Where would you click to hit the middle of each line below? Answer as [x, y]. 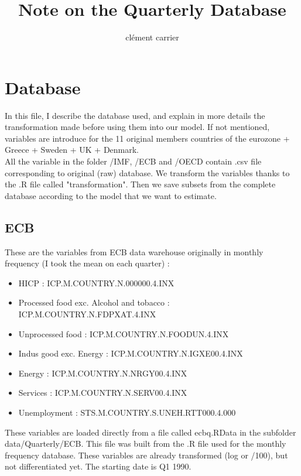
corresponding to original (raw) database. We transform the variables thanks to [147, 172]
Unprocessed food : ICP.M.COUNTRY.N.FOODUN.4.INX [124, 333]
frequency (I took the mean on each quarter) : [87, 263]
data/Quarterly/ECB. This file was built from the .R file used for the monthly [146, 444]
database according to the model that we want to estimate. [111, 195]
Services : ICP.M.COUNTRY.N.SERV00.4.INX [103, 393]
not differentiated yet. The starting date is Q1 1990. [98, 466]
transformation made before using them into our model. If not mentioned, [137, 127]
